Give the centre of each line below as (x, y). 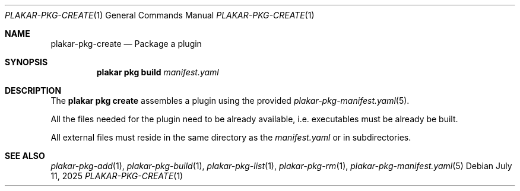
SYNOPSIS (26, 62)
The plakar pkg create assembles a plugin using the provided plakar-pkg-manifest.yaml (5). (230, 101)
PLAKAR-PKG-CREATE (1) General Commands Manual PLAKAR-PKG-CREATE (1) (160, 15)
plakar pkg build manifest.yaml (158, 72)
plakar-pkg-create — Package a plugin (126, 44)
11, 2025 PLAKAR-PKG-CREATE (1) (117, 176)
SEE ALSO (25, 156)
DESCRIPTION (33, 90)
